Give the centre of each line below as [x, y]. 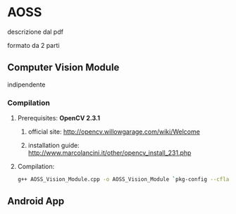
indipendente [26, 84]
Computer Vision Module [63, 68]
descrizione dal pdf [35, 32]
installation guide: [54, 146]
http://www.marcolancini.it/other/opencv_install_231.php [110, 153]
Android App [36, 201]
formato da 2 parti [33, 45]
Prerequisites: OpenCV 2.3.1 [59, 118]
